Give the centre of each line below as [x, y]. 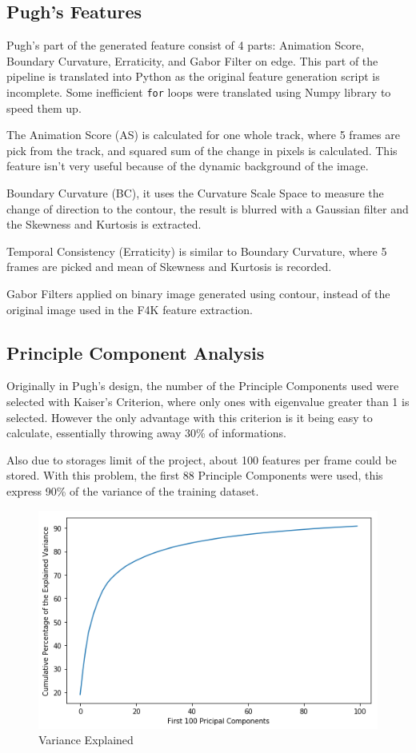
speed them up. [44, 108]
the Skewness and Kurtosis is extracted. [104, 224]
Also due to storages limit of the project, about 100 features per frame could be [202, 459]
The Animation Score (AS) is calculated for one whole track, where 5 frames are [203, 135]
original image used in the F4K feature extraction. [130, 309]
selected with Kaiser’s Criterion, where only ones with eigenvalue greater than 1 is [208, 401]
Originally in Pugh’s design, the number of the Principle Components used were [203, 386]
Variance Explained [86, 740]
